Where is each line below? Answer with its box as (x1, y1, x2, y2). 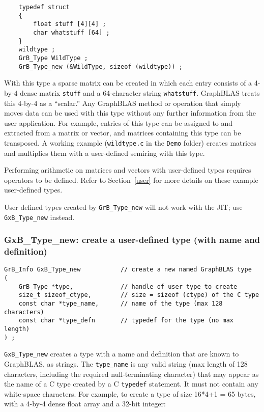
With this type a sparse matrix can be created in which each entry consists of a (4, 77, 252, 88)
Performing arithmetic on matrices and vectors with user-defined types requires (4, 164, 251, 175)
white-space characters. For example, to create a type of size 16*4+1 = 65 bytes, (4, 388, 256, 399)
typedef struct (18, 4, 70, 11)
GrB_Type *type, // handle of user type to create (18, 283, 238, 290)
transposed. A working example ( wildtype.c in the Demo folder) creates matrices (4, 137, 256, 148)
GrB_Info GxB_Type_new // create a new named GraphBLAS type (4, 266, 252, 273)
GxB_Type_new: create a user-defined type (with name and (4, 233, 260, 246)
